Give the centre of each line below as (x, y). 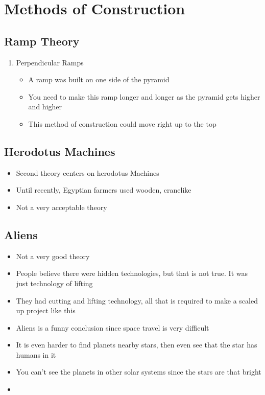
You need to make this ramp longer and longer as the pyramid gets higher (144, 96)
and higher (45, 107)
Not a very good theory (53, 256)
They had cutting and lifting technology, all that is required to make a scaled (137, 300)
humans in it (36, 354)
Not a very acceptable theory (62, 207)
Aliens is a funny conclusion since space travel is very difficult (113, 327)
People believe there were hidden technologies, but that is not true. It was (132, 273)
